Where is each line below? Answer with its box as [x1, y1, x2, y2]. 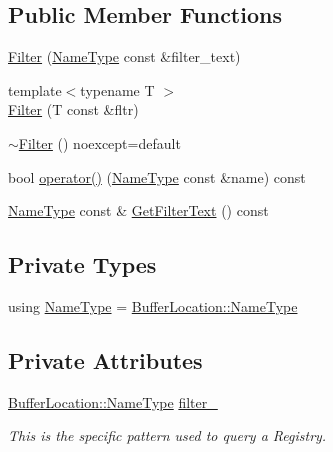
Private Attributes [8, 344, 203, 375]
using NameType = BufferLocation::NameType [8, 295, 298, 316]
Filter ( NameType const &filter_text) [8, 46, 241, 67]
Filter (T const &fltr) [8, 99, 139, 120]
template [8, 79, 62, 100]
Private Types [8, 249, 157, 280]
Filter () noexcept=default [18, 132, 181, 153]
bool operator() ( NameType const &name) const [8, 166, 306, 187]
